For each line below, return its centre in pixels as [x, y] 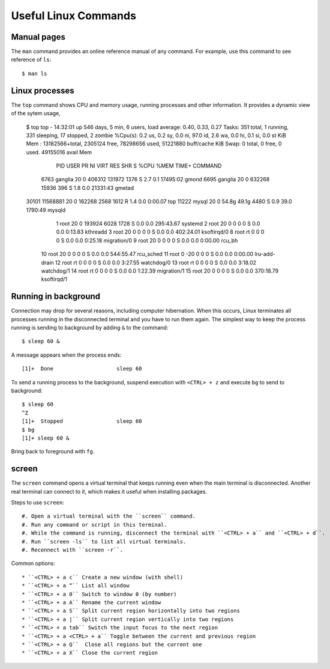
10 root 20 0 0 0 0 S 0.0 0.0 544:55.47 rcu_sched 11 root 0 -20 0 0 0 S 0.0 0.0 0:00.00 [147, 254]
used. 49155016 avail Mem [59, 152]
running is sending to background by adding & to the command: [90, 328]
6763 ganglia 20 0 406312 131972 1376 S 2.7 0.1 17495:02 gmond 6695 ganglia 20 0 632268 [155, 180]
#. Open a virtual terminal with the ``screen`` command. [109, 516]
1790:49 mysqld [46, 210]
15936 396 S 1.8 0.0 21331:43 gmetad [88, 188]
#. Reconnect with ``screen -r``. [72, 550]
